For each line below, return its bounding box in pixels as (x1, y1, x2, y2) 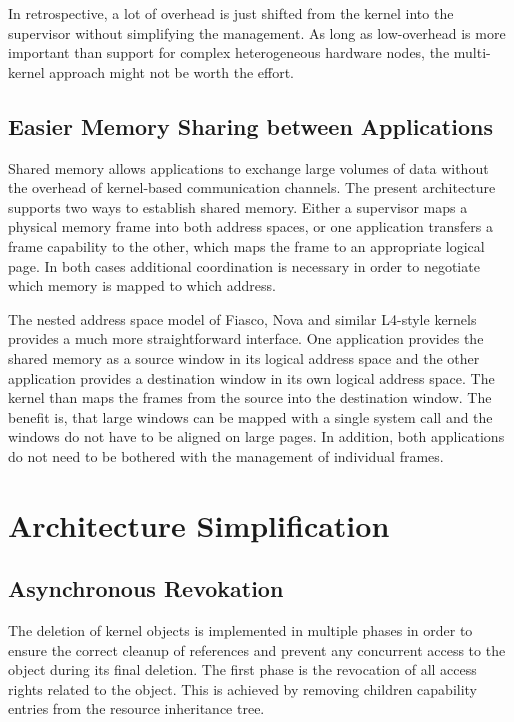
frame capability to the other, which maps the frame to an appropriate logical (8, 235, 485, 256)
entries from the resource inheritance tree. (8, 698, 265, 719)
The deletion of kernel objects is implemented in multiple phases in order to (8, 620, 473, 641)
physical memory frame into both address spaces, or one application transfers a (8, 216, 493, 237)
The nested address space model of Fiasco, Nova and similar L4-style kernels (8, 308, 477, 329)
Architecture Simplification (8, 504, 390, 545)
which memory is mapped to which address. (8, 275, 276, 296)
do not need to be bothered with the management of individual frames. (8, 445, 444, 466)
